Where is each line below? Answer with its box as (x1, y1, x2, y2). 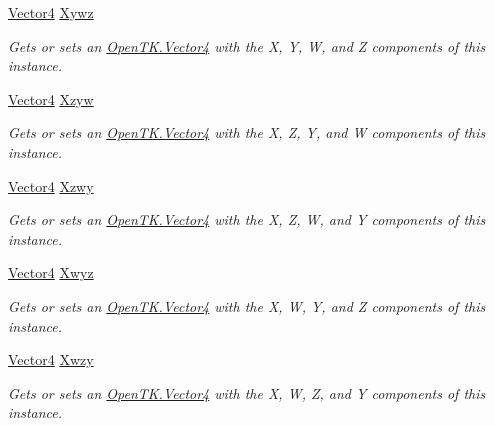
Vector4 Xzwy (8, 175, 94, 196)
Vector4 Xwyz (8, 262, 94, 283)
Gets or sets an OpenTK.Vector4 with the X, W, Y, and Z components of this (8, 295, 486, 316)
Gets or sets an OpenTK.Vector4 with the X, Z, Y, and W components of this (8, 122, 486, 143)
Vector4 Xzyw (8, 88, 94, 109)
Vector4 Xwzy (8, 349, 94, 370)
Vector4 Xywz (8, 2, 94, 22)
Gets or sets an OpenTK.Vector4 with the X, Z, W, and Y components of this (8, 209, 486, 230)
